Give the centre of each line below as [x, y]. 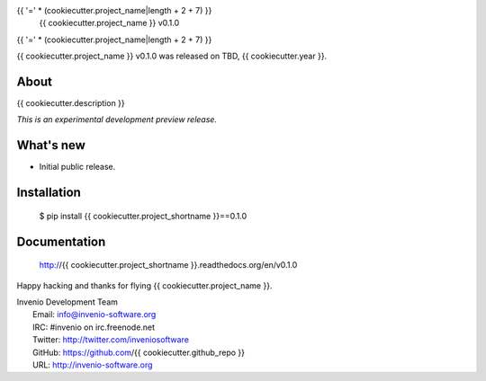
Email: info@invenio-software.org [94, 315]
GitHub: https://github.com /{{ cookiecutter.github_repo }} [139, 352]
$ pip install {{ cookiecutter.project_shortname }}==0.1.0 [143, 216]
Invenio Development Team [67, 302]
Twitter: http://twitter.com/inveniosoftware [111, 340]
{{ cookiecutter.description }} [71, 103]
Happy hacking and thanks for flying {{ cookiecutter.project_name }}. [144, 285]
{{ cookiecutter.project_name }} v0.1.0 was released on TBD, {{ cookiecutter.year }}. [172, 56]
